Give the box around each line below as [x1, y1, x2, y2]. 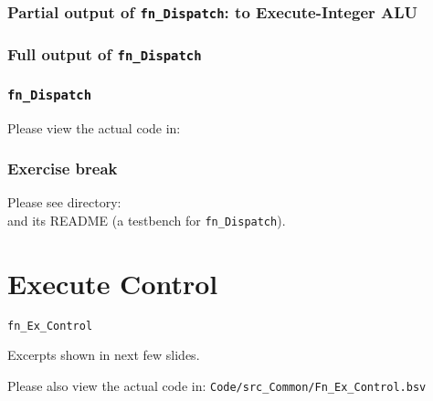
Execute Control [7, 264, 218, 301]
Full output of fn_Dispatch [7, 43, 202, 66]
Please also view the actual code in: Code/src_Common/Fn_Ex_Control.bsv [7, 376, 427, 396]
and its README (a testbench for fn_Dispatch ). [7, 211, 286, 229]
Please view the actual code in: [7, 118, 181, 137]
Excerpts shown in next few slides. [7, 345, 200, 364]
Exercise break [7, 157, 118, 180]
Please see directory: [7, 193, 121, 212]
